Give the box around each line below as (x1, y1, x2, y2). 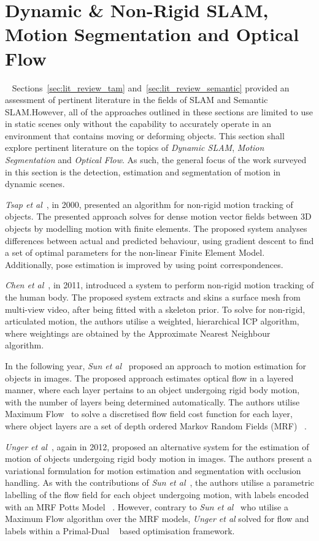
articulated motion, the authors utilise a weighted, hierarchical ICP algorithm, (5, 315, 299, 328)
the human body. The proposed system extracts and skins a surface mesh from (5, 291, 301, 303)
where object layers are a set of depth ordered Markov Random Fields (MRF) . (5, 419, 307, 432)
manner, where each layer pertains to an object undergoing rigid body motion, (5, 383, 300, 396)
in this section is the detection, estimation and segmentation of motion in (5, 165, 281, 178)
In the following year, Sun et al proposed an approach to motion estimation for (5, 359, 307, 372)
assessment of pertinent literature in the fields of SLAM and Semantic (5, 93, 268, 106)
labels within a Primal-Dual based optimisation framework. (5, 524, 235, 537)
